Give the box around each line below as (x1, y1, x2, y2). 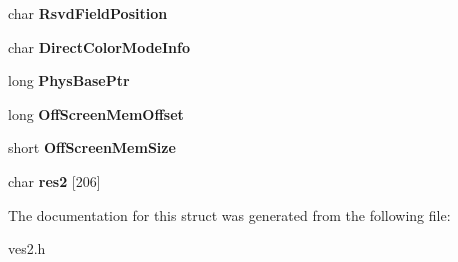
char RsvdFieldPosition (8, 3, 168, 23)
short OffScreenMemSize (8, 137, 176, 158)
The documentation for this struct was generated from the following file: (8, 204, 451, 225)
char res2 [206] (8, 170, 101, 191)
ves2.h (8, 238, 46, 259)
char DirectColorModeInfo (8, 36, 190, 57)
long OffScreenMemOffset (8, 103, 184, 124)
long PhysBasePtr (8, 70, 130, 91)
